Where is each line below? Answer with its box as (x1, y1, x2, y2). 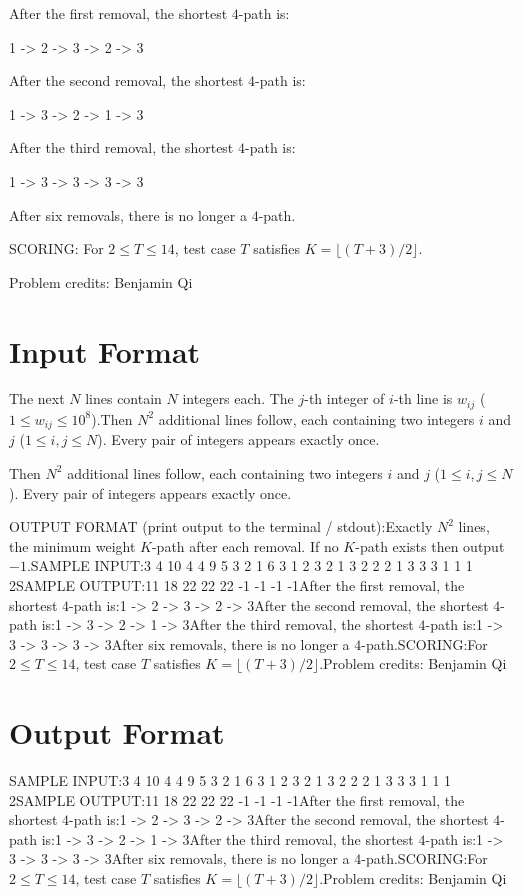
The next (9, 388, 65, 409)
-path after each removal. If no (151, 535, 339, 556)
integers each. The (182, 388, 294, 409)
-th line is (393, 388, 453, 409)
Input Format (9, 330, 201, 371)
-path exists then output (355, 535, 505, 556)
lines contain (85, 388, 162, 409)
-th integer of (304, 388, 385, 409)
